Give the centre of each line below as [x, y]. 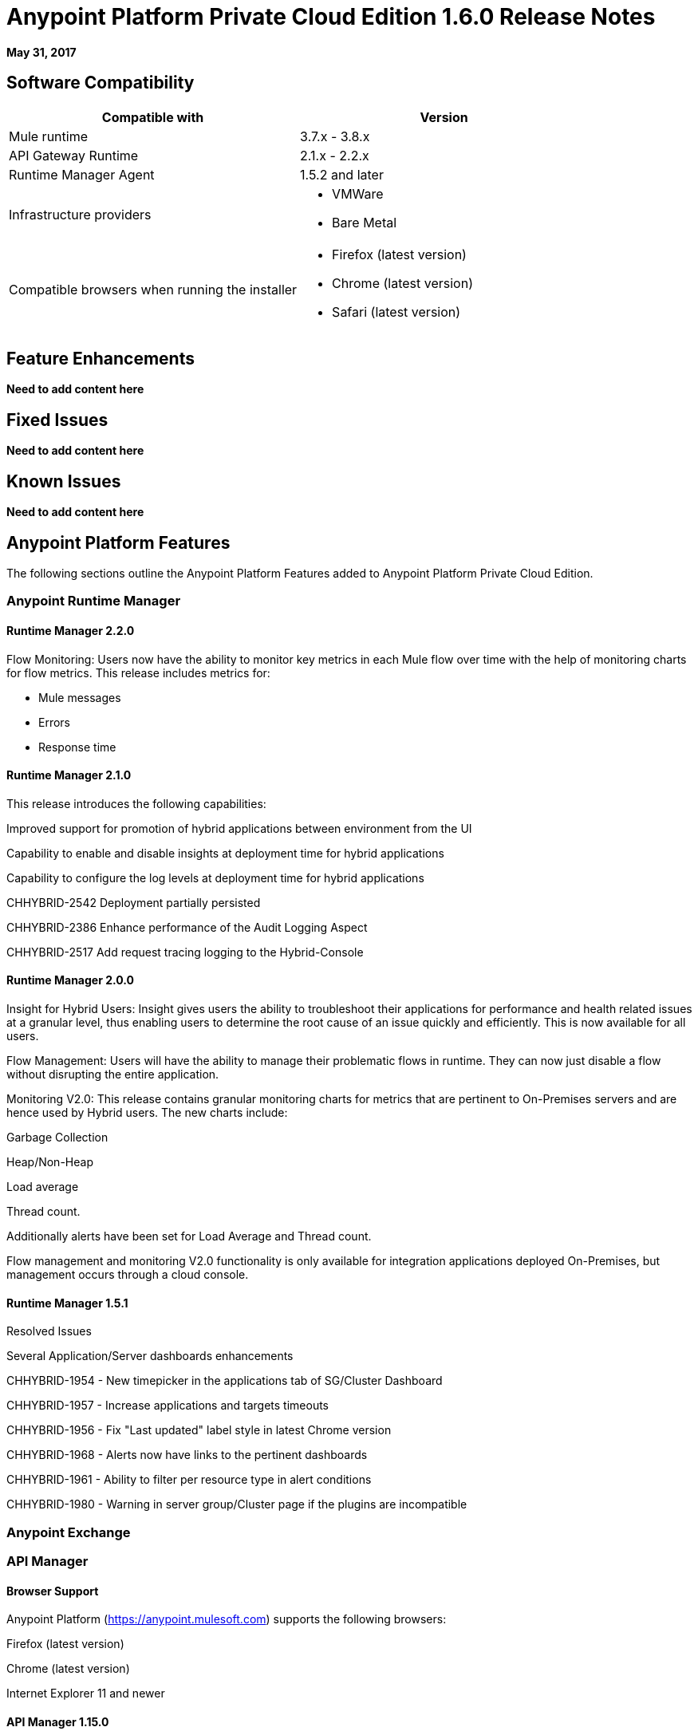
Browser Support [53, 1591]
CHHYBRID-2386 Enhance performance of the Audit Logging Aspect [187, 927]
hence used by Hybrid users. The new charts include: [147, 1112]
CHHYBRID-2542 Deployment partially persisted [134, 902]
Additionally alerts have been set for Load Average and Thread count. [189, 1236]
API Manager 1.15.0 [58, 1721]
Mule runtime [49, 136]
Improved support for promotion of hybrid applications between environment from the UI [239, 828]
